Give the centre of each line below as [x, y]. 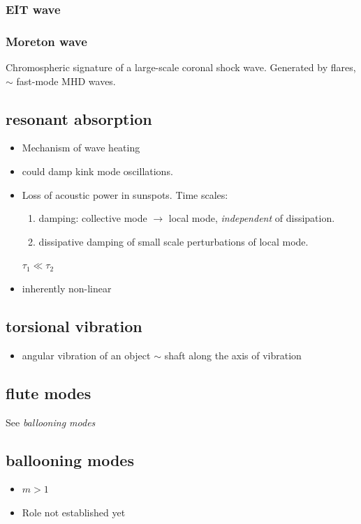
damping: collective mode [93, 218]
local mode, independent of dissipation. [252, 218]
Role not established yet [74, 512]
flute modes [49, 392]
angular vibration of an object [86, 355]
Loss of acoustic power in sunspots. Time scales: [125, 194]
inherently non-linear [67, 289]
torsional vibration [74, 326]
